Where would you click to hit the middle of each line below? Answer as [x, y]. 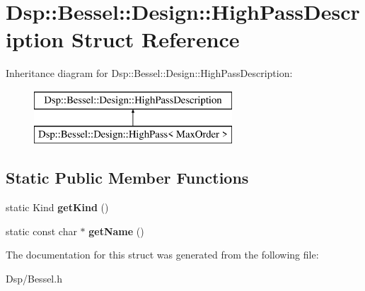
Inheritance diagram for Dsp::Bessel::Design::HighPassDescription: [149, 73]
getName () [116, 231]
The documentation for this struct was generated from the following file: [162, 255]
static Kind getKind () [57, 207]
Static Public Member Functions [127, 178]
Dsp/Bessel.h [34, 279]
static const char [41, 231]
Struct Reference [155, 39]
